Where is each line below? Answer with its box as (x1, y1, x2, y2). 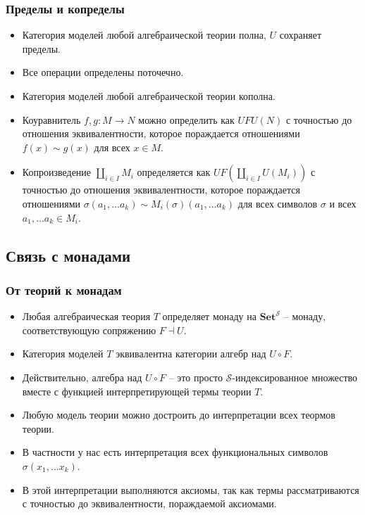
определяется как (137, 165, 211, 179)
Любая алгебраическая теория (22, 309, 151, 324)
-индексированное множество (232, 369, 358, 384)
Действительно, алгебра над (22, 369, 142, 384)
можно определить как (138, 112, 235, 127)
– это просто (168, 369, 223, 384)
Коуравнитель (22, 112, 81, 127)
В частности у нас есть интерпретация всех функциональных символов (22, 445, 328, 459)
